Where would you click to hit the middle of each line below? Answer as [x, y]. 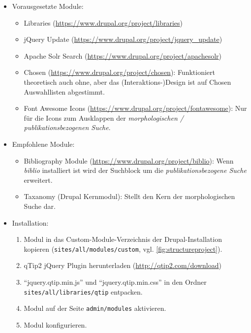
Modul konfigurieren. [55, 324]
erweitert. [38, 180]
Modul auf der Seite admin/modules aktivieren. [95, 308]
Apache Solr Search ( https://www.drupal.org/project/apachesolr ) [123, 55]
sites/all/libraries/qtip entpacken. [83, 291]
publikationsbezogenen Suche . [67, 127]
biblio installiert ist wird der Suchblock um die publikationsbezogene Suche [135, 170]
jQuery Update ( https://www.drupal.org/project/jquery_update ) [123, 39]
